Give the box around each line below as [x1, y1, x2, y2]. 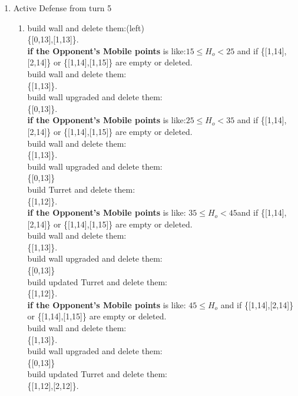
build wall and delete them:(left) [27, 21, 144, 34]
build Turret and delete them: [27, 183, 135, 195]
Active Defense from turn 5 [13, 2, 112, 14]
